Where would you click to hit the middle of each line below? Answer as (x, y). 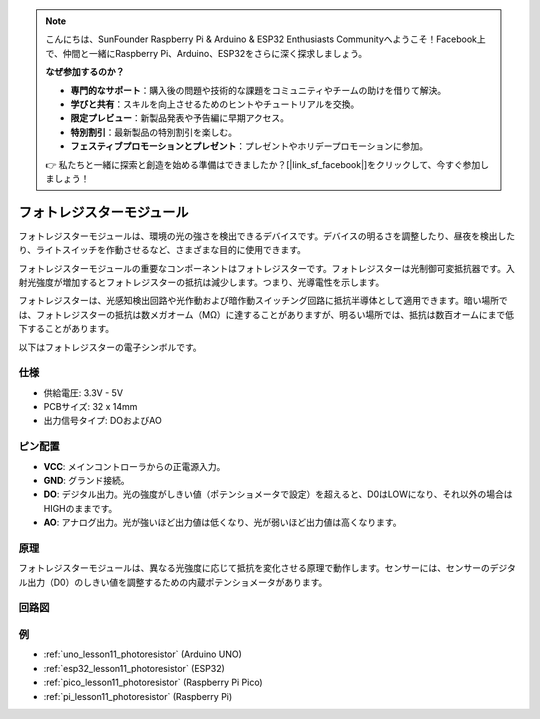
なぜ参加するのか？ (85, 72)
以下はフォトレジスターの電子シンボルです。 (110, 347)
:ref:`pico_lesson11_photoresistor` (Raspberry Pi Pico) (153, 682)
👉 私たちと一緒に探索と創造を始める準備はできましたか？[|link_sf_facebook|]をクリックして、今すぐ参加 (263, 164)
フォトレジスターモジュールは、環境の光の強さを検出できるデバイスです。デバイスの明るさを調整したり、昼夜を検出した (266, 236)
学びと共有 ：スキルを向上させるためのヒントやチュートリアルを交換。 (215, 104)
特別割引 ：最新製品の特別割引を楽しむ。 (153, 132)
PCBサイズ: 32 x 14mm (90, 407)
